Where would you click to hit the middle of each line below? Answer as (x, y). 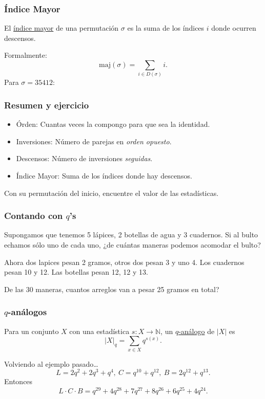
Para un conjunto (32, 331)
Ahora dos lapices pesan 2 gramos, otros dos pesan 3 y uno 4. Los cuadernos (124, 262)
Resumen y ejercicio (47, 105)
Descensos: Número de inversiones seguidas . (84, 158)
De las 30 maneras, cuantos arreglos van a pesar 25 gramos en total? (112, 289)
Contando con (34, 216)
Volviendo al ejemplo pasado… (51, 363)
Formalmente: (26, 55)
